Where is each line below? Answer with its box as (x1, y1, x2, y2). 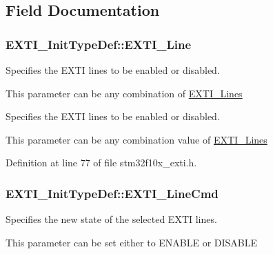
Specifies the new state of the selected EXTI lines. (6, 212, 217, 226)
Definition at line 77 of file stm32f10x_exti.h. (6, 155, 197, 170)
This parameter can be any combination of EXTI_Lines (6, 86, 243, 100)
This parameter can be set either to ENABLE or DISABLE (6, 235, 258, 249)
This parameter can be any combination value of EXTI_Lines (6, 132, 267, 146)
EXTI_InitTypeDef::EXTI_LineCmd (6, 184, 219, 202)
